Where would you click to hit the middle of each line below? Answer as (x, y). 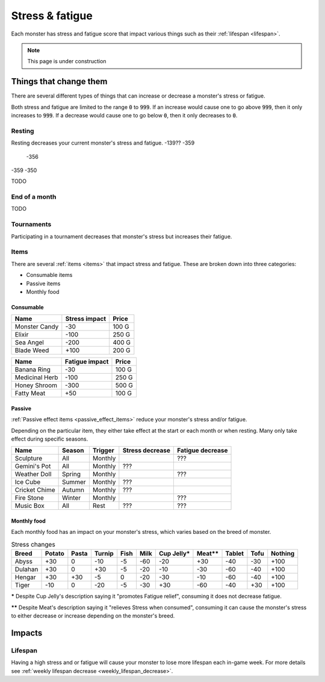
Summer (74, 482)
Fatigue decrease (202, 450)
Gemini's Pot (33, 467)
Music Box (30, 506)
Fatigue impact (87, 362)
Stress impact (86, 319)
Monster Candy (37, 327)
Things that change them (59, 82)
